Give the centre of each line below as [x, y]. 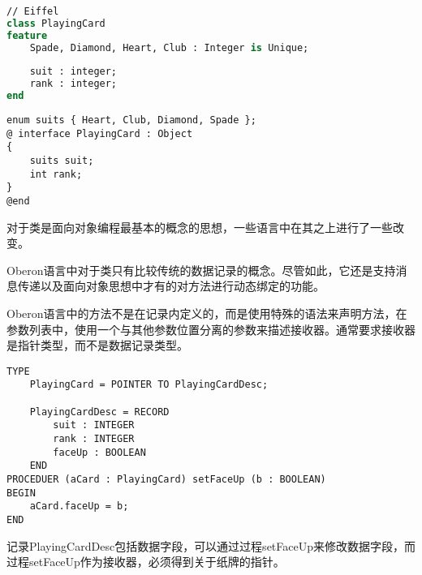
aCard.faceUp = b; [79, 506]
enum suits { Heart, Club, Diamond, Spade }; [131, 120]
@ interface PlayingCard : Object [100, 133]
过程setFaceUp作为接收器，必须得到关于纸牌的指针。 [146, 562]
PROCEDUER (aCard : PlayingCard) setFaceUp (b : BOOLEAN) [166, 479]
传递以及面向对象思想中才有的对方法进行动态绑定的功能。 [171, 286]
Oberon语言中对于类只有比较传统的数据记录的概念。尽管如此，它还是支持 [201, 270]
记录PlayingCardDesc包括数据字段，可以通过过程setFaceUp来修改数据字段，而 [211, 545]
